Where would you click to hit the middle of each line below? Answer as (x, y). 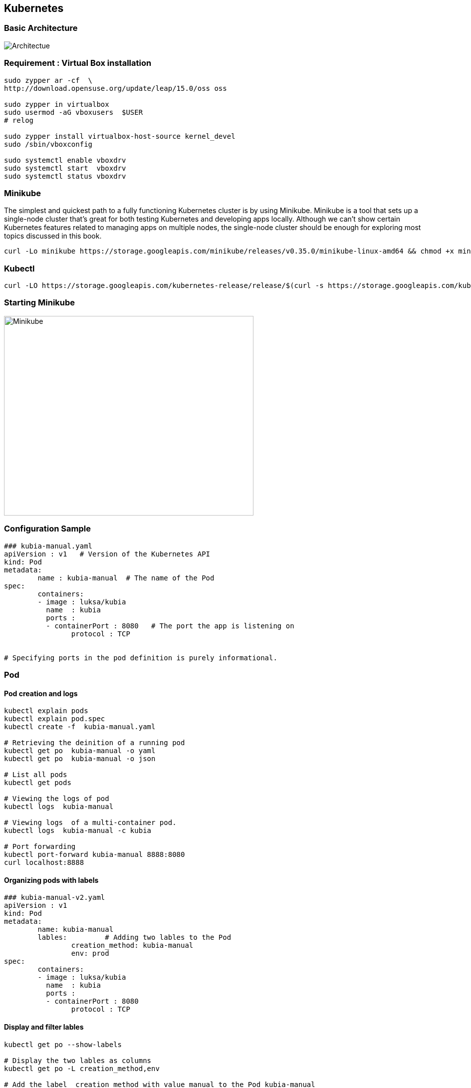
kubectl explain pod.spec (55, 719)
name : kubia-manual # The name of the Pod (126, 578)
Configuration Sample (48, 529)
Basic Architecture (41, 28)
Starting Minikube (40, 303)
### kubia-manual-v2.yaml (55, 898)
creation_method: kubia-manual (132, 946)
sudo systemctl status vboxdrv (65, 176)
